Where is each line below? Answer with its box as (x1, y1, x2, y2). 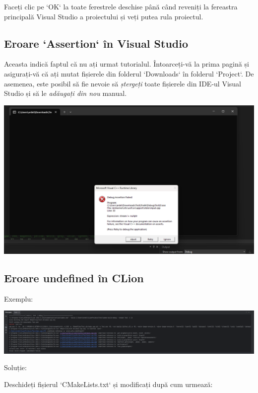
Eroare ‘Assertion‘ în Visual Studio (4, 35, 189, 51)
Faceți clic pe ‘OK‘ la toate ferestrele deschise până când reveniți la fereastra (4, 1, 238, 11)
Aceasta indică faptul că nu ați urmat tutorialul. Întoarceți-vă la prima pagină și (4, 59, 249, 69)
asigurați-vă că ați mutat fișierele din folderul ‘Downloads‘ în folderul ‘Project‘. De (4, 68, 254, 79)
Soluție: (4, 362, 27, 373)
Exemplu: (4, 293, 33, 304)
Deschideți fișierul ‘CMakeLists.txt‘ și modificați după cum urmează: (4, 379, 213, 389)
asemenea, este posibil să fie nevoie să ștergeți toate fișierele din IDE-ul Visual (4, 78, 241, 88)
